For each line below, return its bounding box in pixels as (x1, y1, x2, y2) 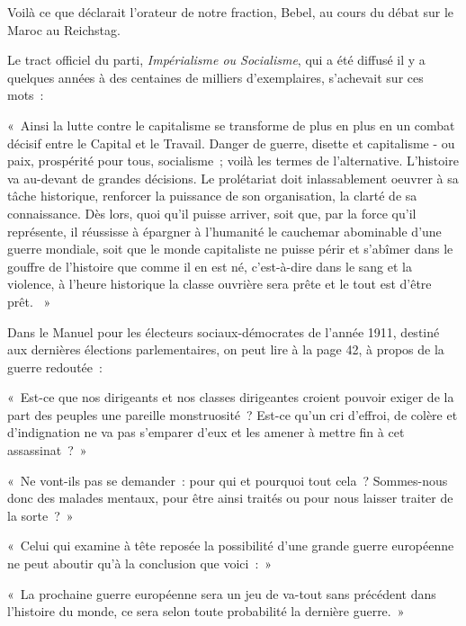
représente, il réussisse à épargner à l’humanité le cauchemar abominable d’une (7, 221, 442, 240)
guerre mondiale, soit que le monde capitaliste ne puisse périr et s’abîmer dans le (7, 239, 453, 258)
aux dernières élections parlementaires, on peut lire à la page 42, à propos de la (7, 340, 444, 359)
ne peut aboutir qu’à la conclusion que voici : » (7, 554, 273, 573)
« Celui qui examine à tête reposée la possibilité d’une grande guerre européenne (7, 536, 454, 555)
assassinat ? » (7, 441, 87, 460)
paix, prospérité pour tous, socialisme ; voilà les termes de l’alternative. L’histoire (7, 151, 459, 170)
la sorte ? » (7, 505, 74, 524)
